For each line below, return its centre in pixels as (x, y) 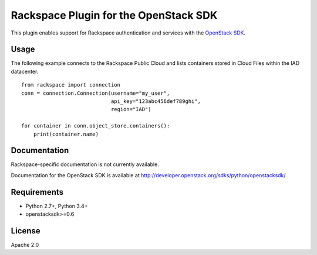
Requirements (37, 192)
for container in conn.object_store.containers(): (96, 126)
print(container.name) (66, 134)
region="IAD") (131, 109)
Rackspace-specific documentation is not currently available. (85, 164)
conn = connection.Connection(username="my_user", (96, 93)
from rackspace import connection (71, 85)
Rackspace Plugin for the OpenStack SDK (114, 15)
